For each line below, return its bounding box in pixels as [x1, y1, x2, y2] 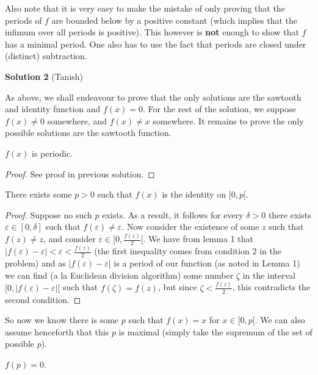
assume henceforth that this [5, 325, 109, 338]
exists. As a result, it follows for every [102, 208, 244, 221]
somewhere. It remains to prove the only [153, 114, 304, 127]
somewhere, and [47, 114, 107, 127]
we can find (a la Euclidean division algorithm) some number [5, 268, 234, 281]
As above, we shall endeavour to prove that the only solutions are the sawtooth [5, 90, 302, 103]
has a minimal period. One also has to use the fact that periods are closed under [5, 37, 306, 50]
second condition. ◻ [5, 293, 81, 305]
